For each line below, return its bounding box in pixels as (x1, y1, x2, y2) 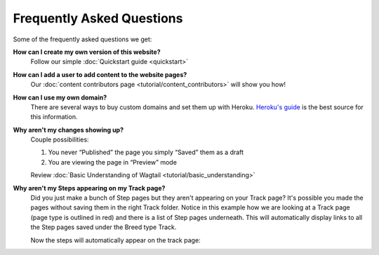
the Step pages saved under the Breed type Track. (30, 223, 177, 231)
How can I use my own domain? (13, 93, 107, 102)
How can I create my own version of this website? (13, 48, 161, 56)
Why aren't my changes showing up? (13, 125, 124, 134)
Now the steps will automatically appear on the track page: (30, 235, 201, 244)
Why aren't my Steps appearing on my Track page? (13, 184, 166, 192)
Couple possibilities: (30, 135, 89, 144)
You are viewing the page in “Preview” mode (48, 158, 177, 166)
